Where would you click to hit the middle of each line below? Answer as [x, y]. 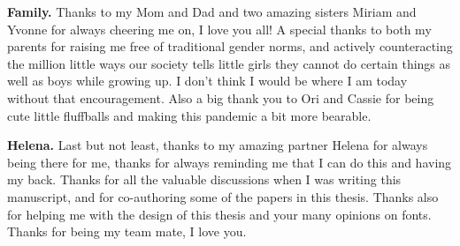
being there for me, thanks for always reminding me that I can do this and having [230, 162]
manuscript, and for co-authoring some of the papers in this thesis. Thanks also [223, 196]
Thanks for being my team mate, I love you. [127, 231]
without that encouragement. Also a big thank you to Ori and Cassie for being [221, 97]
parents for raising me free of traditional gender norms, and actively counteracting [230, 46]
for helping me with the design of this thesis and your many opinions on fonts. [219, 214]
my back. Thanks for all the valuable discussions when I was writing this [204, 179]
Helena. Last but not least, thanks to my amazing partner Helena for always [218, 145]
